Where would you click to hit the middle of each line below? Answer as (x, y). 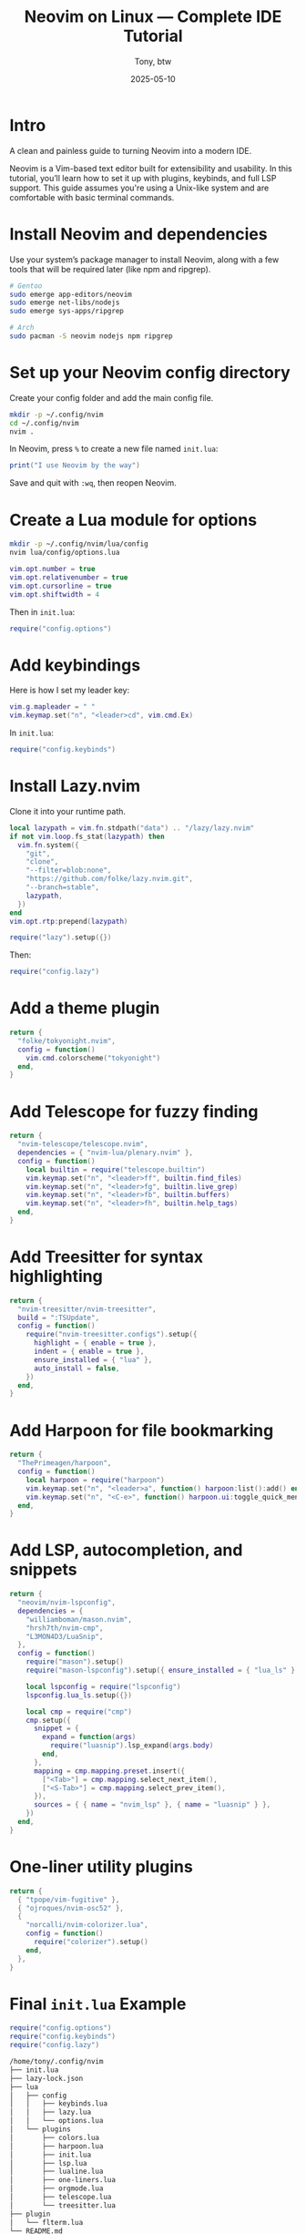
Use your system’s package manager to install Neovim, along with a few (144, 259)
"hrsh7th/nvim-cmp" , (65, 1628)
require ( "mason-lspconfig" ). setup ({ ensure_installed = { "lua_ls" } (161, 1670)
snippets (43, 1570)
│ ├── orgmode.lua (56, 2188)
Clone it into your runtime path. (67, 811)
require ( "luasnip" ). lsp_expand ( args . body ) (132, 1746)
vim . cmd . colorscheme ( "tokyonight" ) (93, 1058)
